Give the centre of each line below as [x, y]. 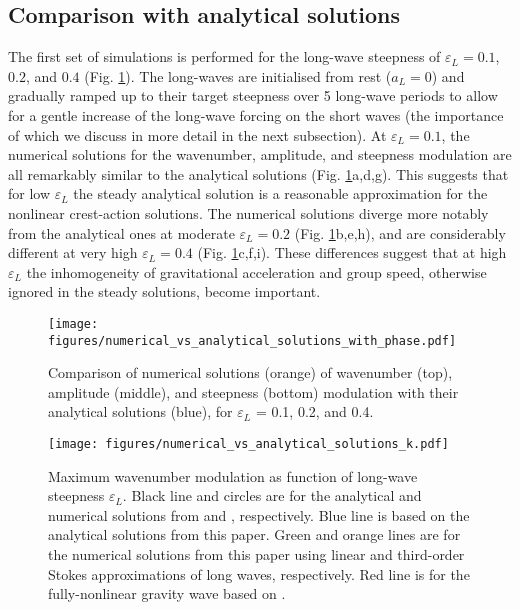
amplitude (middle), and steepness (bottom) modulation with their [253, 391]
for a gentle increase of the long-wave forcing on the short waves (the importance [256, 114]
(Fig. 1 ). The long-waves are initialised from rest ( [238, 75]
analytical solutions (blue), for [140, 411]
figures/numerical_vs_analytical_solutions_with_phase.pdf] [252, 340]
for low [29, 193]
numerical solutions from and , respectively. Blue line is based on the [259, 514]
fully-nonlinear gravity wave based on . [167, 593]
